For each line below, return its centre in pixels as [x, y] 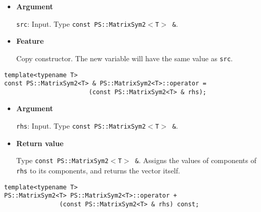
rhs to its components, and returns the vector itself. [98, 170]
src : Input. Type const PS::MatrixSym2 [81, 23]
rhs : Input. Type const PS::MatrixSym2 [81, 126]
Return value [40, 143]
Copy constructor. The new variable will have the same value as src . [124, 58]
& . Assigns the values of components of [195, 160]
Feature [30, 41]
